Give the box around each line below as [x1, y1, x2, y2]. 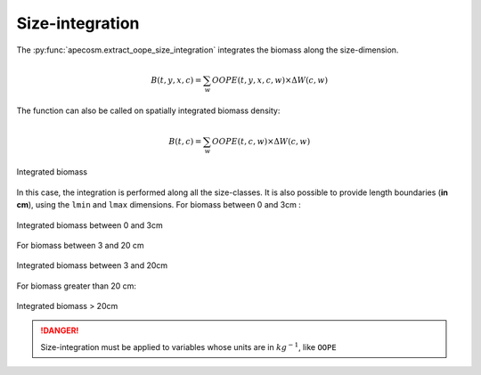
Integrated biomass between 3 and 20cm [16, 260, 168, 271]
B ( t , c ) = [168, 136, 202, 146]
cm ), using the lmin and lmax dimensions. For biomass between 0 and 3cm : [16, 200, 302, 210]
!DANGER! [40, 325, 79, 336]
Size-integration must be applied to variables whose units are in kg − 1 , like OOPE [40, 341, 338, 352]
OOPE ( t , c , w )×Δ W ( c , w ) [212, 136, 311, 146]
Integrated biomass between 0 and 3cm [16, 219, 164, 231]
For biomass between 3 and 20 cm [16, 240, 144, 250]
